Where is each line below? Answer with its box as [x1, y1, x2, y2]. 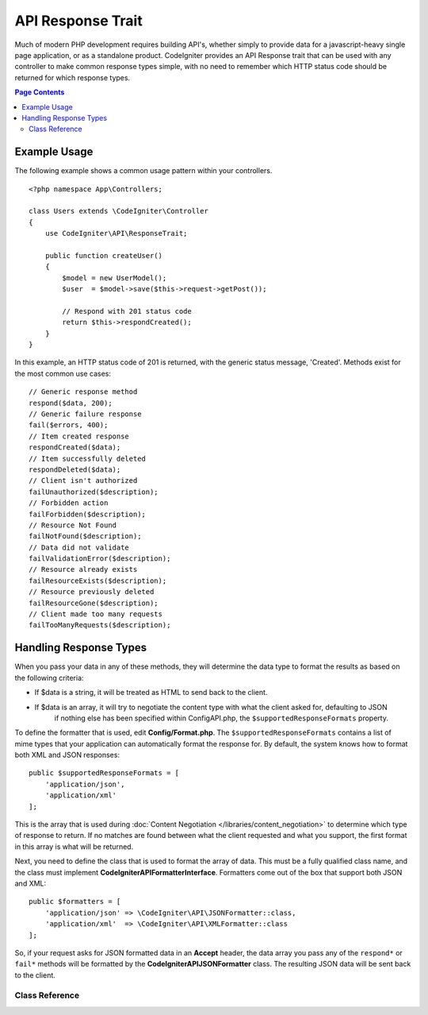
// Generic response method [29, 388, 138, 396]
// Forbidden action [29, 499, 109, 507]
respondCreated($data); [29, 443, 121, 452]
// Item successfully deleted [29, 453, 147, 463]
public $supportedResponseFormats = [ [29, 769, 180, 778]
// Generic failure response [29, 410, 142, 419]
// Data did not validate [29, 542, 130, 552]
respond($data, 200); [29, 398, 113, 407]
